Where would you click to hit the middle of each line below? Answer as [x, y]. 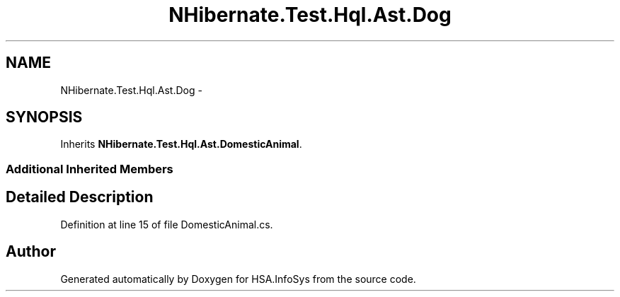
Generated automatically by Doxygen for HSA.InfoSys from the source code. [238, 279]
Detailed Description [80, 197]
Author [31, 252]
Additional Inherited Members [90, 169]
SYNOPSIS [44, 117]
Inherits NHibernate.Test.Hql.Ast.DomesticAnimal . [181, 144]
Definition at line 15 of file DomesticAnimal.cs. [167, 224]
